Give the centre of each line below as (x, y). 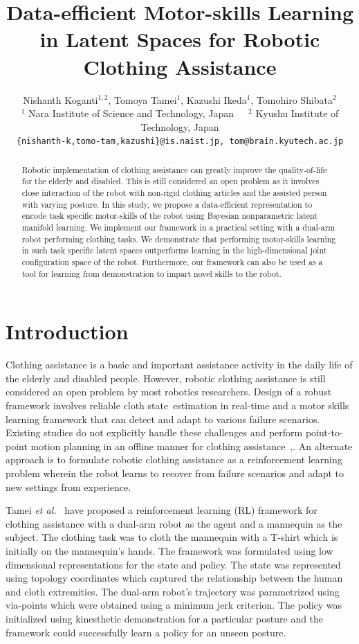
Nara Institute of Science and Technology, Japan (131, 113)
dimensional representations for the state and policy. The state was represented (173, 564)
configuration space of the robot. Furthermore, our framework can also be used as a (172, 261)
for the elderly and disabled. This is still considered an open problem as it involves (171, 181)
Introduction (67, 331)
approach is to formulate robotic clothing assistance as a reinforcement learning (174, 459)
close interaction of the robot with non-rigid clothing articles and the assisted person (174, 193)
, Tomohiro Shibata (292, 99)
